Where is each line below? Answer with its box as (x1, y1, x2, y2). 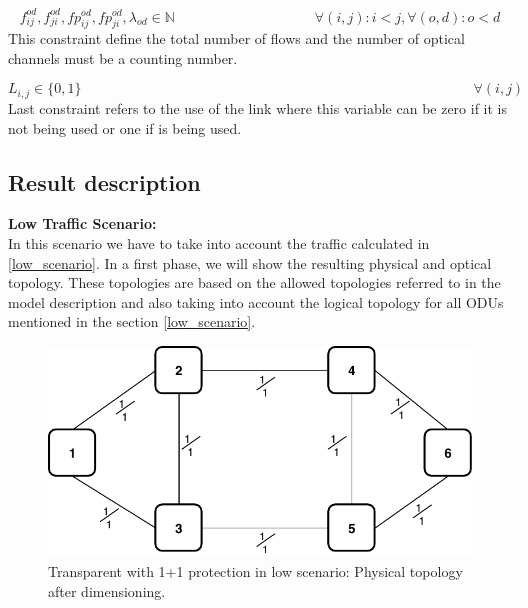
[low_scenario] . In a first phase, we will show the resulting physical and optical (8, 252, 492, 273)
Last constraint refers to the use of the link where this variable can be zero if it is (8, 97, 508, 118)
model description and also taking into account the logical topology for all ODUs (8, 291, 504, 312)
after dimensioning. (48, 580, 166, 601)
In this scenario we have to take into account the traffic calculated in (8, 232, 430, 253)
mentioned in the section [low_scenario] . (8, 311, 256, 332)
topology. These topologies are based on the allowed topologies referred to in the (8, 272, 501, 293)
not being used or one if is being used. (8, 117, 242, 138)
